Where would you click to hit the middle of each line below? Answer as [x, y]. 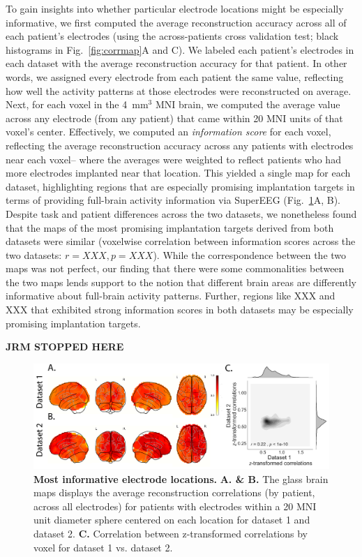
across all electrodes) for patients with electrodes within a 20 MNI [175, 506]
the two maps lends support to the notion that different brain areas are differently [181, 282]
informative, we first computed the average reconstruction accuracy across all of [176, 22]
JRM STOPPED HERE [65, 347]
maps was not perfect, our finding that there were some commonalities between [175, 268]
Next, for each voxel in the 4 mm [77, 104]
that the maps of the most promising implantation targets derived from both [170, 227]
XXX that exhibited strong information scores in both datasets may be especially [180, 310]
